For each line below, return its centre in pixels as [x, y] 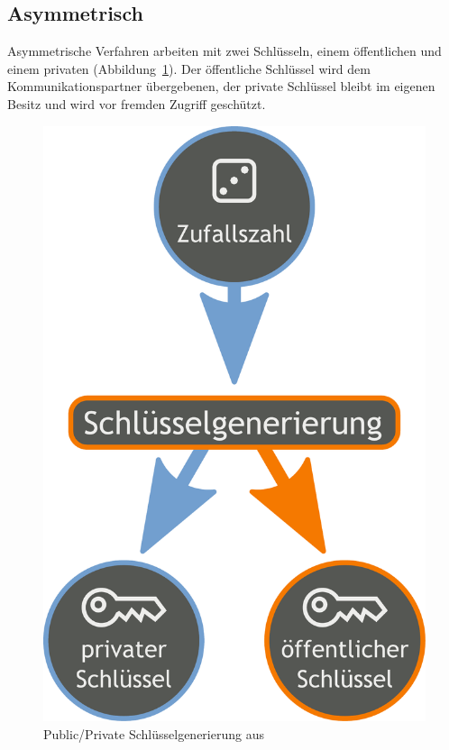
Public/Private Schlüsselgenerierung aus [154, 734]
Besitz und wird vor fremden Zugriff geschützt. [137, 103]
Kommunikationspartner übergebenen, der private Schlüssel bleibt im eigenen [221, 86]
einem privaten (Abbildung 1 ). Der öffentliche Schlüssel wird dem [189, 68]
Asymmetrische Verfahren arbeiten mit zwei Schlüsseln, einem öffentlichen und [224, 51]
